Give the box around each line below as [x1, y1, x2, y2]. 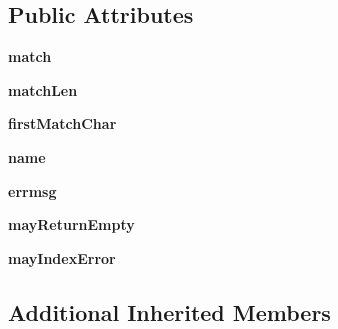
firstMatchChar [8, 113, 117, 134]
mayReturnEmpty [8, 214, 135, 235]
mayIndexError [8, 247, 116, 268]
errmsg [8, 180, 57, 201]
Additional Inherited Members [8, 296, 331, 327]
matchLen [8, 79, 78, 100]
